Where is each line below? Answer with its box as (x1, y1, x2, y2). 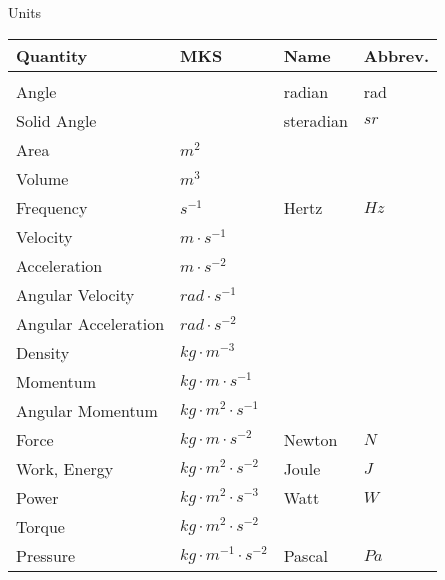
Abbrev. (363, 43, 429, 67)
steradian (283, 108, 348, 132)
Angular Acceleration (16, 311, 165, 335)
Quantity (16, 43, 88, 67)
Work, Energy (16, 456, 114, 480)
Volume (16, 166, 69, 190)
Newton (283, 427, 338, 451)
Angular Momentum (16, 398, 158, 422)
